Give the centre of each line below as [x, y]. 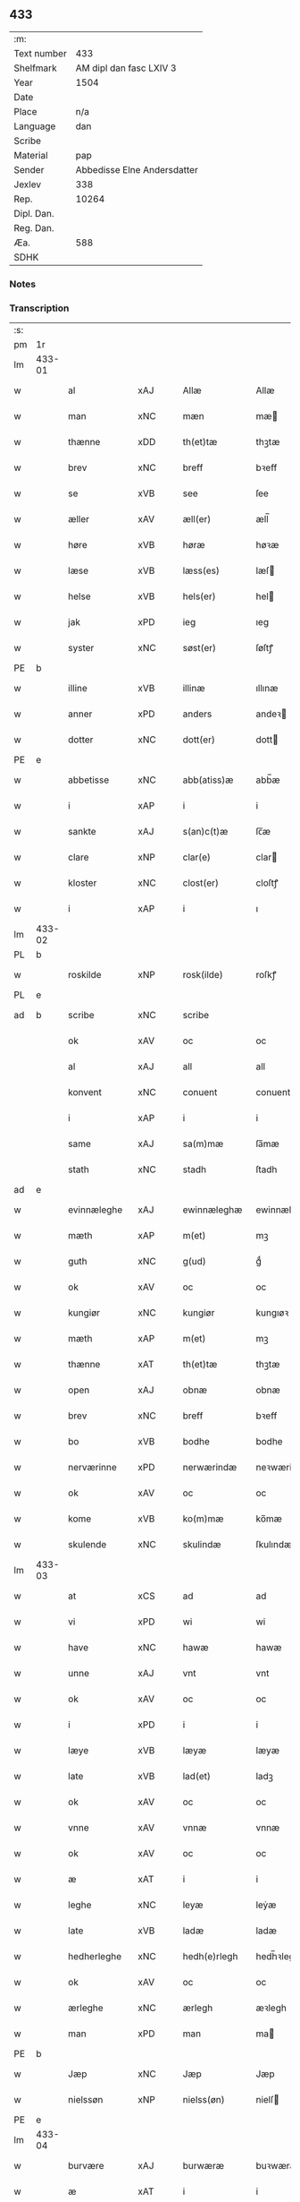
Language [35, 126]
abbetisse [89, 780]
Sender [29, 169]
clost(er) [200, 883]
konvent [85, 1092]
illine [78, 689]
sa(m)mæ [203, 1144]
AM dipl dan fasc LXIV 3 [126, 68]
